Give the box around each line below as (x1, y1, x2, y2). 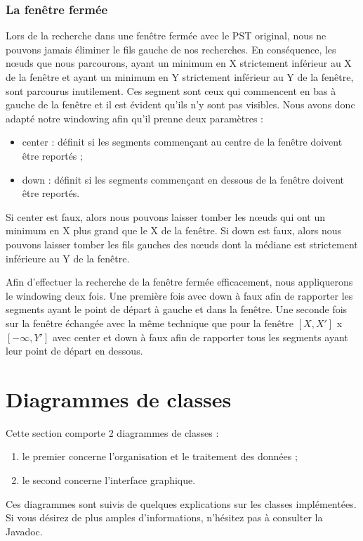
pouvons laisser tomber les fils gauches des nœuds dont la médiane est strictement (6, 236, 358, 251)
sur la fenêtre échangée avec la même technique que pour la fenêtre (6, 315, 294, 330)
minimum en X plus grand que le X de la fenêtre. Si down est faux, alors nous (6, 223, 341, 238)
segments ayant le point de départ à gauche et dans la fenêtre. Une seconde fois (6, 302, 348, 317)
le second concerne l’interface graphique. (22, 473, 196, 487)
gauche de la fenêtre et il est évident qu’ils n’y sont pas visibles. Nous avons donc (6, 97, 355, 112)
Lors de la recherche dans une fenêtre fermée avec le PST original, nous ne (6, 28, 326, 43)
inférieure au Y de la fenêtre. (6, 250, 130, 265)
